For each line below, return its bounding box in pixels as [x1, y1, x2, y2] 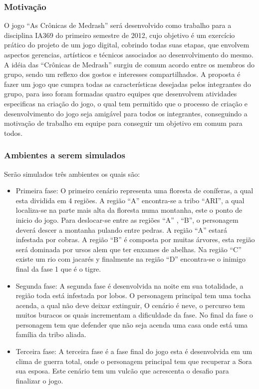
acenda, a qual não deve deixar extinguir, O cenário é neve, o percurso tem [15, 300, 245, 310]
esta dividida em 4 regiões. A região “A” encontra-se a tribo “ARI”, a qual [15, 195, 245, 205]
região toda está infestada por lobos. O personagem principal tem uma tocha [15, 290, 251, 301]
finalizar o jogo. [15, 375, 63, 386]
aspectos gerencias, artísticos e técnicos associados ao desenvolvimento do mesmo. [4, 49, 254, 59]
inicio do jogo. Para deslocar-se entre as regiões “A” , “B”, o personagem [15, 214, 239, 225]
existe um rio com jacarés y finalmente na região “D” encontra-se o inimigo [15, 254, 246, 264]
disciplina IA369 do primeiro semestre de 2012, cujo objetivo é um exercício [4, 29, 235, 40]
